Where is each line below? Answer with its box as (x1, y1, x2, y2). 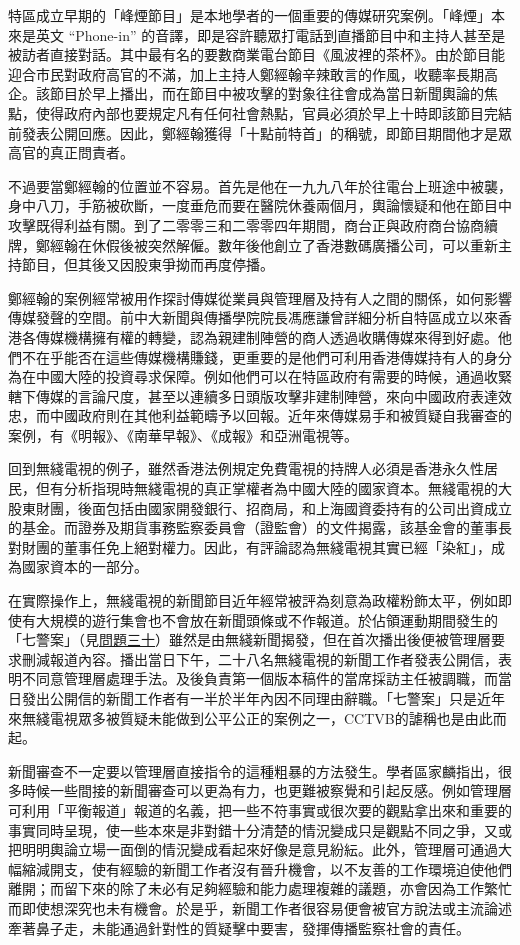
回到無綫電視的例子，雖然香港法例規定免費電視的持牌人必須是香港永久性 (8, 458, 484, 479)
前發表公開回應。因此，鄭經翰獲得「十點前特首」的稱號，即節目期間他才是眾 (8, 122, 512, 143)
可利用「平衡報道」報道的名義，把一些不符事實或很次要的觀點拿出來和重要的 (8, 799, 512, 820)
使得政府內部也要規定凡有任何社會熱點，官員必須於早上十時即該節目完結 (35, 102, 512, 123)
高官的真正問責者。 (8, 142, 134, 163)
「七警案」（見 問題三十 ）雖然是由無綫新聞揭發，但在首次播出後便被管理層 (8, 629, 491, 650)
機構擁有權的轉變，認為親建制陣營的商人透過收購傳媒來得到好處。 (63, 326, 498, 347)
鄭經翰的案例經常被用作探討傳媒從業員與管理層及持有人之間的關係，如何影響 (8, 287, 512, 308)
